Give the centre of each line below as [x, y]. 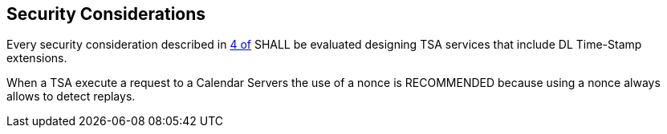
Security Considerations [106, 14]
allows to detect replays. [71, 97]
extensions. [37, 58]
